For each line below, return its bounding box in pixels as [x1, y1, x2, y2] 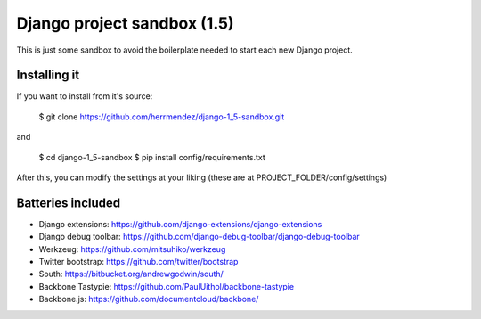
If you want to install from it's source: [16, 91, 153, 102]
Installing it [16, 68, 80, 83]
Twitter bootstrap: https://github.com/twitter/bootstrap [38, 257, 239, 267]
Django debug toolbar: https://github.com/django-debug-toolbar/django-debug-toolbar [38, 232, 360, 242]
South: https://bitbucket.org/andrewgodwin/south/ [38, 268, 224, 280]
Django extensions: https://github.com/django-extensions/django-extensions [38, 218, 322, 229]
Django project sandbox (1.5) [16, 13, 235, 33]
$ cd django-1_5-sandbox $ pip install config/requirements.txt [38, 151, 266, 162]
